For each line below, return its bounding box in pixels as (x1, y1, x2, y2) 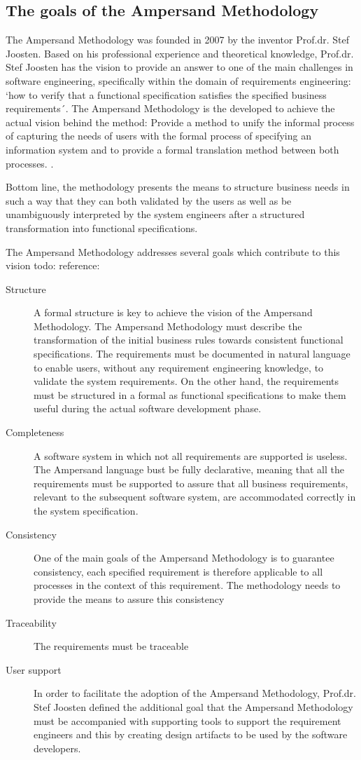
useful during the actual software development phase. (34, 401, 262, 416)
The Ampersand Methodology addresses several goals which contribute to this (6, 244, 340, 259)
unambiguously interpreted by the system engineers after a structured (6, 207, 305, 222)
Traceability (6, 615, 57, 630)
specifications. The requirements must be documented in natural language (34, 346, 351, 361)
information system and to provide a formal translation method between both (6, 142, 339, 156)
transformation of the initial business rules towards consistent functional (34, 332, 344, 347)
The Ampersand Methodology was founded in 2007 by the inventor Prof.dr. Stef (6, 32, 349, 47)
